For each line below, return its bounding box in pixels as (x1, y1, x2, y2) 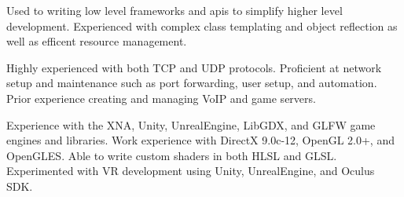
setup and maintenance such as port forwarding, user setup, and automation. (6, 75, 377, 91)
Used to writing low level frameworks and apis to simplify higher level (6, 2, 343, 18)
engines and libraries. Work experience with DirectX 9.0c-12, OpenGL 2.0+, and (6, 132, 395, 148)
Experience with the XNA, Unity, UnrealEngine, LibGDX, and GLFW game (6, 116, 376, 133)
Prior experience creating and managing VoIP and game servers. (6, 89, 316, 106)
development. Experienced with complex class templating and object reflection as (6, 17, 398, 34)
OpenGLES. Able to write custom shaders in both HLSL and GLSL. (6, 147, 337, 163)
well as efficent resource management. (6, 33, 187, 49)
